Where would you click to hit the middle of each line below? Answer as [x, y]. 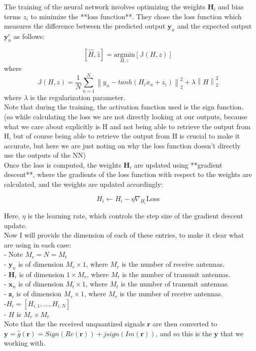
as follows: [29, 36]
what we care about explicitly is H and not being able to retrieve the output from [127, 126]
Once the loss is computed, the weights [63, 164]
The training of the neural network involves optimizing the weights [105, 6]
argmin [125, 54]
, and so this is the [184, 333]
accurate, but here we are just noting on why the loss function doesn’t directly [122, 145]
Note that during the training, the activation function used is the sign [109, 107]
